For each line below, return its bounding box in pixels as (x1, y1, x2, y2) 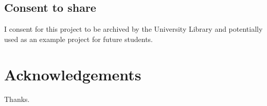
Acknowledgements (4, 63, 141, 84)
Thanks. (4, 93, 30, 104)
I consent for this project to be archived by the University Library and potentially (4, 24, 263, 34)
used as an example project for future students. (4, 33, 153, 44)
